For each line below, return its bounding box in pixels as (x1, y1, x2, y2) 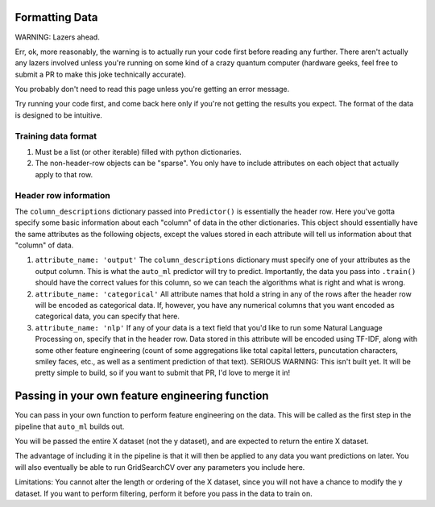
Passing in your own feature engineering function (14, 389, 269, 403)
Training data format (14, 130, 97, 141)
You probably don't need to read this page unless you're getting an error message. (14, 85, 290, 94)
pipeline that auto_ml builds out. (14, 422, 125, 431)
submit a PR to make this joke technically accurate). (14, 69, 187, 79)
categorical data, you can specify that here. (35, 311, 180, 322)
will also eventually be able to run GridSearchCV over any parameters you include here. (14, 462, 305, 472)
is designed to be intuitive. (14, 110, 102, 120)
